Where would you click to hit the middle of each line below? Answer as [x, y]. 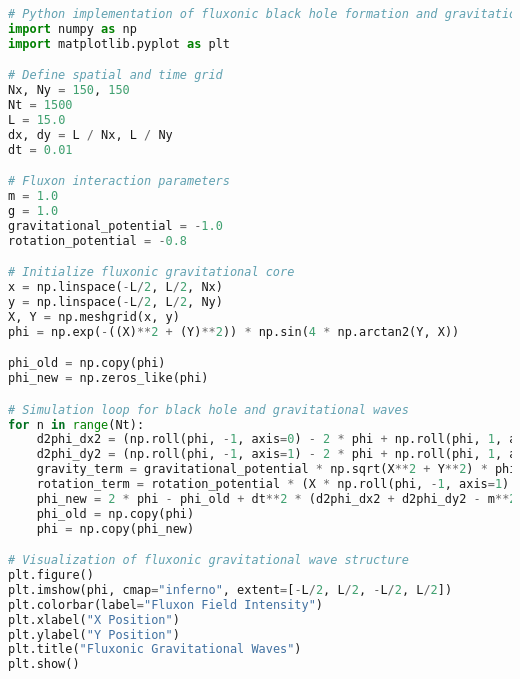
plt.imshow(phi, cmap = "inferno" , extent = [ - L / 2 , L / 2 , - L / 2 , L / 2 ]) [230, 589]
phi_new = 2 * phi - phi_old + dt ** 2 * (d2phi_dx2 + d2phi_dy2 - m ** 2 [276, 498]
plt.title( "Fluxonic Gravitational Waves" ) [155, 649]
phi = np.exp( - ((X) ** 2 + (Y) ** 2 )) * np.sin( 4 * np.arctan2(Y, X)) [234, 331]
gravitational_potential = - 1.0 [115, 225]
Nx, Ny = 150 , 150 [69, 90]
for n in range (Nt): [76, 424]
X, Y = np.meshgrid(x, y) [94, 316]
